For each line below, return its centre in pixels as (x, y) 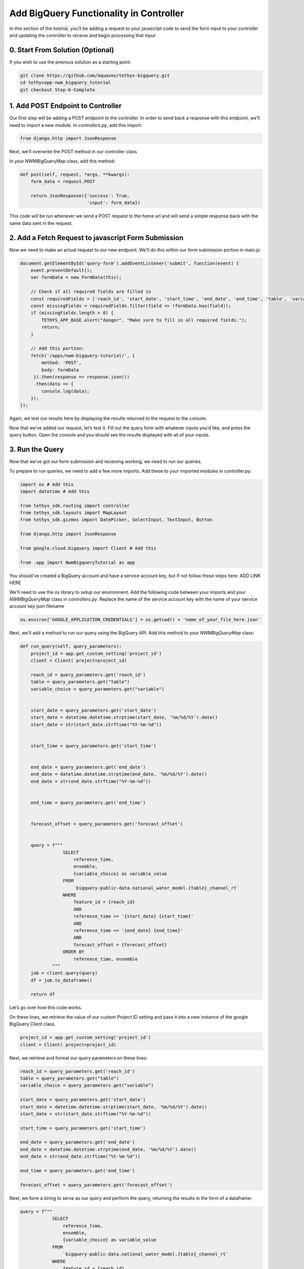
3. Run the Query (37, 449)
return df (43, 994)
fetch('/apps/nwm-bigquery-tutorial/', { (83, 356)
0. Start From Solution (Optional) (62, 50)
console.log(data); (65, 391)
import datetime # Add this (55, 491)
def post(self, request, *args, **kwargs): (75, 174)
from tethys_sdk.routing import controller (75, 506)
